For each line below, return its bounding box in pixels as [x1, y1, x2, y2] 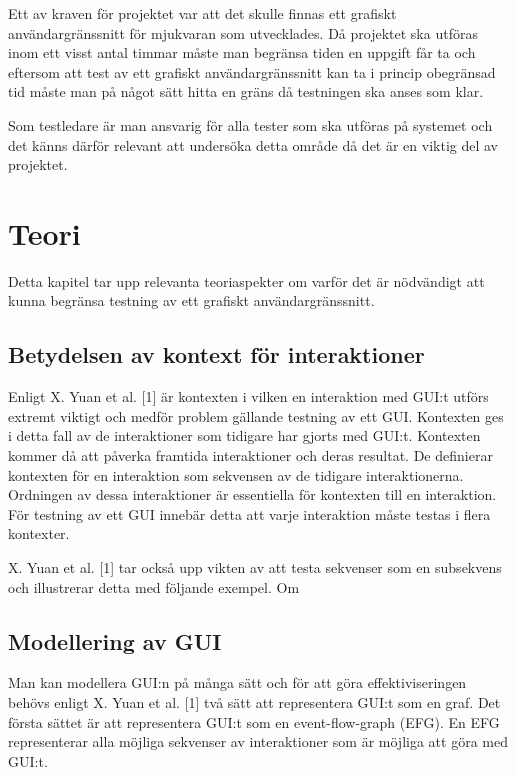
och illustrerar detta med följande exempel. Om [8, 576, 300, 597]
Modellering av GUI [8, 625, 222, 656]
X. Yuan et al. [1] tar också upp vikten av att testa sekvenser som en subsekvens [8, 557, 502, 578]
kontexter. [8, 523, 70, 544]
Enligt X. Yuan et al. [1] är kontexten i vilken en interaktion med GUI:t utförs [8, 386, 489, 407]
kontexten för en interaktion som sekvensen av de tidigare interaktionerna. [8, 464, 464, 485]
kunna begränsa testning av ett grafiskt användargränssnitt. [8, 290, 375, 311]
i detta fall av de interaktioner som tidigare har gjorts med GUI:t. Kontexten [8, 425, 481, 446]
